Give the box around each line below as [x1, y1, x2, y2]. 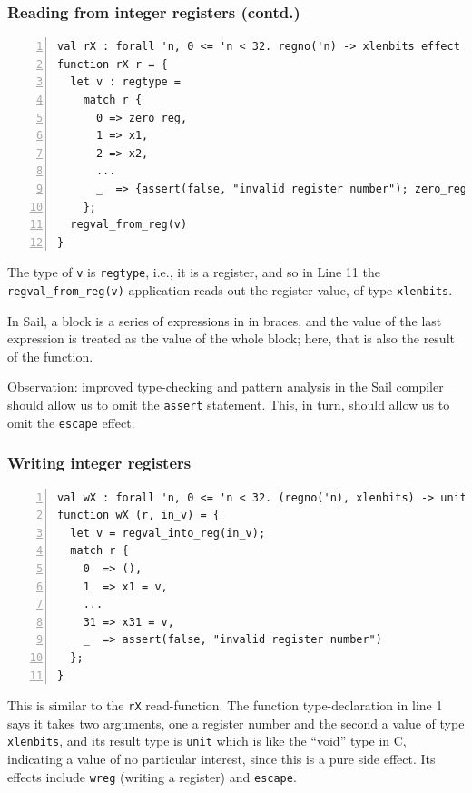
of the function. [7, 346, 93, 365]
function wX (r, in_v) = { [57, 509, 220, 522]
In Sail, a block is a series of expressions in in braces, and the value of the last [7, 311, 442, 330]
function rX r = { [57, 57, 168, 71]
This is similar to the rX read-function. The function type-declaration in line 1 [7, 696, 443, 715]
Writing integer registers [7, 451, 192, 474]
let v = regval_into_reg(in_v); [70, 526, 266, 540]
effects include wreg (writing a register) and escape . [7, 767, 297, 786]
